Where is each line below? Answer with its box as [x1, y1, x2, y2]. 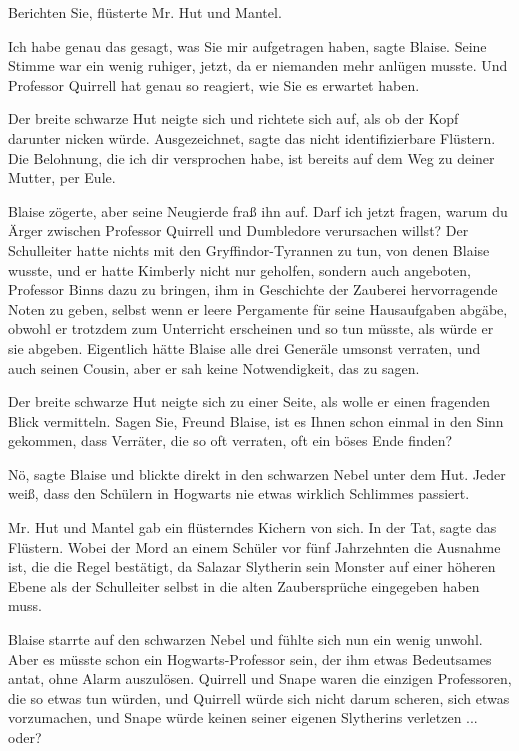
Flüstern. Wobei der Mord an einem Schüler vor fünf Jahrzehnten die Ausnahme [8, 536, 501, 557]
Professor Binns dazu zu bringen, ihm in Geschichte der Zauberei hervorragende [8, 279, 498, 300]
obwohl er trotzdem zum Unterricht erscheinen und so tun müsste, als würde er [8, 318, 494, 339]
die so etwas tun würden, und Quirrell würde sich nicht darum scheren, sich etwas [8, 687, 510, 708]
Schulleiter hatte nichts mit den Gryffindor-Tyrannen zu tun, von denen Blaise [8, 239, 490, 260]
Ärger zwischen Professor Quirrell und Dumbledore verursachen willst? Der [8, 220, 469, 241]
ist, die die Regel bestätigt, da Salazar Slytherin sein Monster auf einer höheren [8, 556, 496, 577]
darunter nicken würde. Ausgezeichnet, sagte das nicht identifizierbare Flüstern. [8, 127, 496, 148]
